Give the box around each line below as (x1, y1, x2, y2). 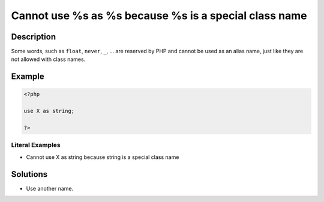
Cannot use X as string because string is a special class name (26, 153, 179, 161)
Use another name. (26, 185, 74, 192)
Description (11, 32, 56, 42)
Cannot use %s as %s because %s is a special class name (11, 9, 307, 22)
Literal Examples (11, 141, 61, 149)
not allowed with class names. (11, 56, 86, 63)
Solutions (11, 169, 48, 179)
